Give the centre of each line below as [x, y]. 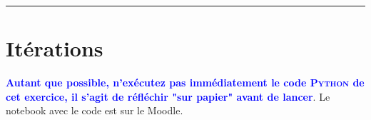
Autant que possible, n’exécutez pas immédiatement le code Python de [185, 82]
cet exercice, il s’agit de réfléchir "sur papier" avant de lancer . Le [168, 96]
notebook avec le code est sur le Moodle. [95, 110]
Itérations [55, 48]
